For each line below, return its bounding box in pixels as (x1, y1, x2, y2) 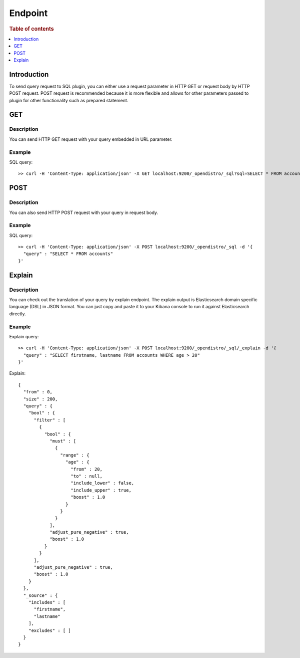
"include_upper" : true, (70, 487, 132, 493)
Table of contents (9, 25, 54, 32)
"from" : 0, (23, 389, 52, 395)
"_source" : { (23, 592, 58, 598)
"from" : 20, (70, 466, 102, 472)
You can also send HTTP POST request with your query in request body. (9, 209, 158, 215)
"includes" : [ (28, 599, 66, 605)
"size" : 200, (23, 396, 58, 402)
